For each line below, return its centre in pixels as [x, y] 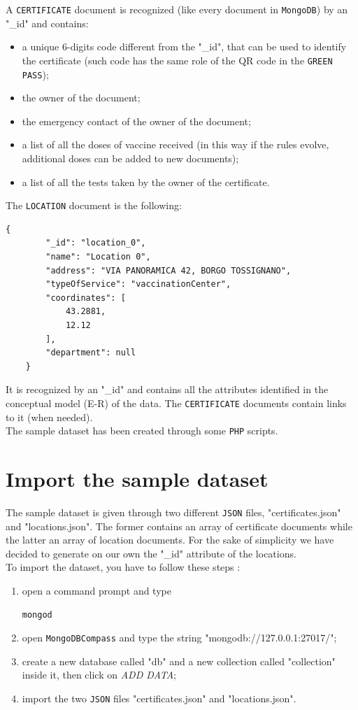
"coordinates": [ [86, 298]
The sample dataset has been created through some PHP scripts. [142, 431]
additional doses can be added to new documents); [130, 158]
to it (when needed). [49, 417]
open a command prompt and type [96, 590]
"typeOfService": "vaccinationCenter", [138, 284]
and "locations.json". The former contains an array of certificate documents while [179, 526]
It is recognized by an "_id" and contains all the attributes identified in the [167, 389]
